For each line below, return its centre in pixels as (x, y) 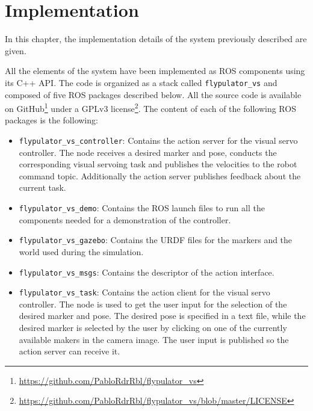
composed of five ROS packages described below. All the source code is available (153, 94)
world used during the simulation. (81, 251)
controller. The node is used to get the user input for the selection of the (153, 304)
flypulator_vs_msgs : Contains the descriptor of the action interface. (147, 272)
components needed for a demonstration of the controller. (125, 219)
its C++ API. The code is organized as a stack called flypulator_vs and (141, 82)
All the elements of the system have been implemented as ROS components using (155, 71)
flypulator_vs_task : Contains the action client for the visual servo (144, 292)
